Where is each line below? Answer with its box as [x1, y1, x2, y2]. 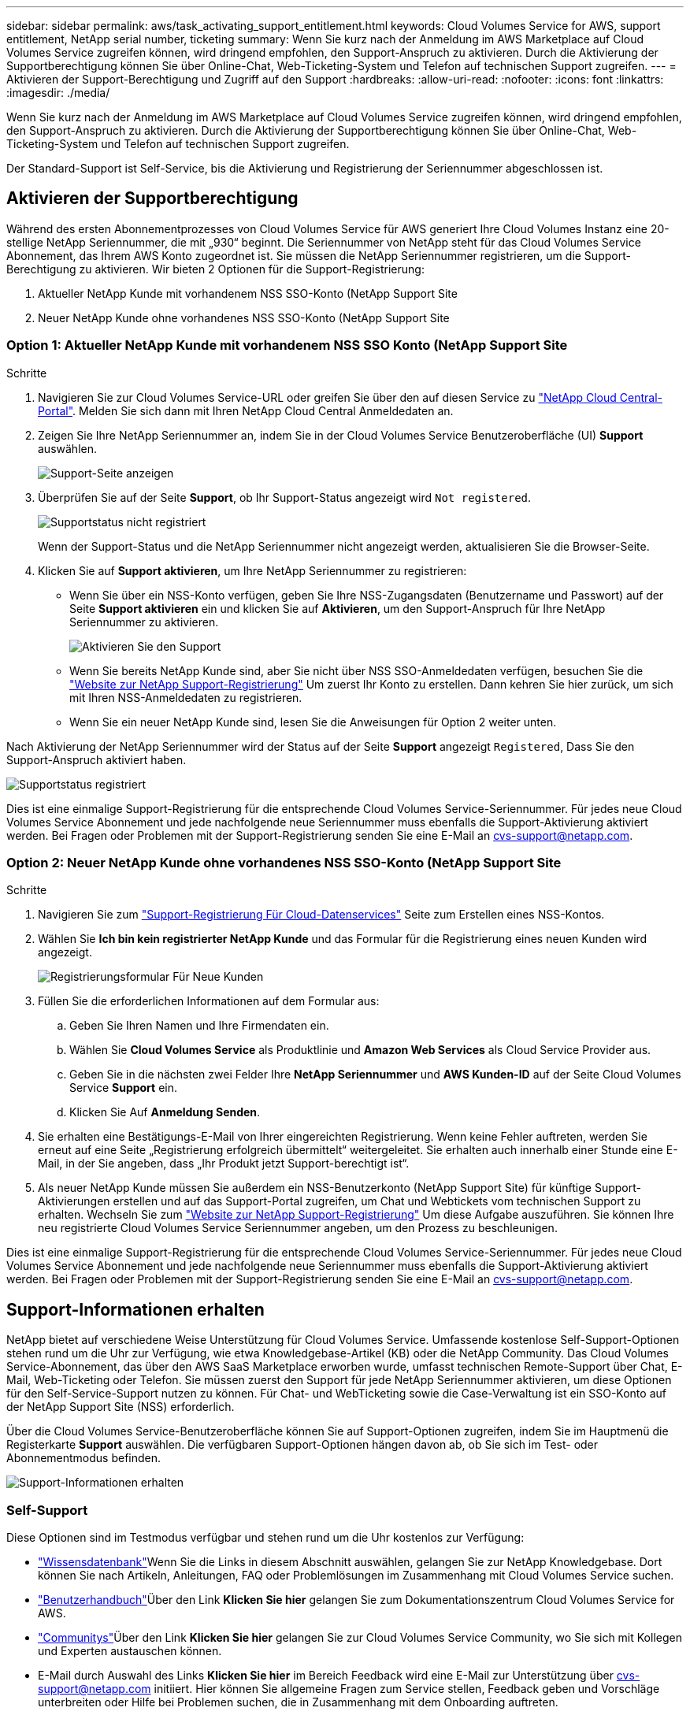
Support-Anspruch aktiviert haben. [6, 752, 187, 767]
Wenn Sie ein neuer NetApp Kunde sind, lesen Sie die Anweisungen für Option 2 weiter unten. [69, 715, 557, 729]
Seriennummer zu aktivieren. [69, 614, 219, 629]
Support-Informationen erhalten [6, 1299, 265, 1320]
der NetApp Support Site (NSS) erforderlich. [6, 1400, 235, 1414]
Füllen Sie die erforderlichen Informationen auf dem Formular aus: [38, 994, 380, 1008]
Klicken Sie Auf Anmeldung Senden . [69, 1105, 261, 1119]
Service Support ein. [69, 1081, 178, 1095]
